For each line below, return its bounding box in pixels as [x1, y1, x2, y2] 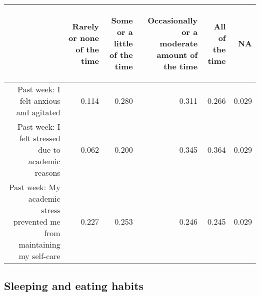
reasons [34, 167, 60, 178]
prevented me [13, 216, 60, 227]
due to [38, 144, 60, 155]
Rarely [72, 20, 99, 32]
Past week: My [8, 181, 60, 193]
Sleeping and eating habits [4, 278, 144, 294]
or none [68, 31, 99, 43]
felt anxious [19, 95, 60, 106]
